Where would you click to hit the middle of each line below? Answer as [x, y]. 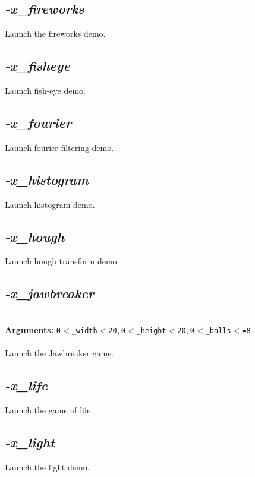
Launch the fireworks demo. [55, 34]
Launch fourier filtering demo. [59, 147]
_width [84, 331]
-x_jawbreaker [50, 293]
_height [151, 331]
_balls [218, 331]
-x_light [30, 442]
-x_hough [35, 236]
